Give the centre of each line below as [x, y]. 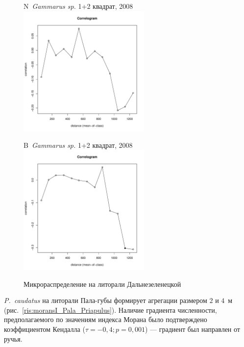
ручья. [13, 338]
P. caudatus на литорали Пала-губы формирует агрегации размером [106, 300]
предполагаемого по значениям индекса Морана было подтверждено [106, 319]
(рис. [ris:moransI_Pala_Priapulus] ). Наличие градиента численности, [110, 310]
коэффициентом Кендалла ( [45, 329]
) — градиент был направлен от [192, 329]
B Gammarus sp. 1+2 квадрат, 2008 [78, 145]
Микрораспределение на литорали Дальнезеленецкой [102, 284]
